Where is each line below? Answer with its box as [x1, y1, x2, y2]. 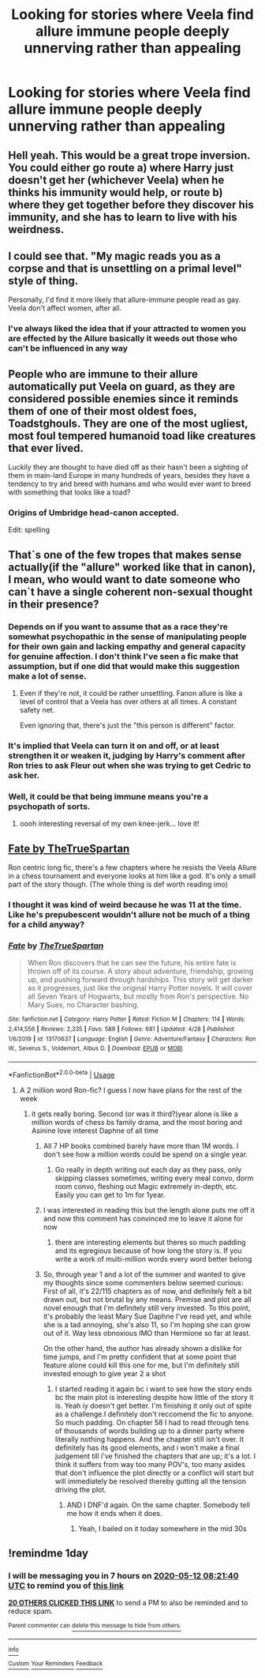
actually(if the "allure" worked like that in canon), [8, 560, 256, 574]
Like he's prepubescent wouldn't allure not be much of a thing [8, 909, 251, 920]
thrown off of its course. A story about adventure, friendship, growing [27, 966, 254, 976]
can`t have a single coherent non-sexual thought [8, 585, 253, 598]
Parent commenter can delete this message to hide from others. [8, 1622, 181, 1630]
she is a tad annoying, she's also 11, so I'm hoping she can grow [43, 1319, 251, 1329]
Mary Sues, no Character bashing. [27, 1000, 140, 1010]
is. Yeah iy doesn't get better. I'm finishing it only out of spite [54, 1401, 252, 1410]
